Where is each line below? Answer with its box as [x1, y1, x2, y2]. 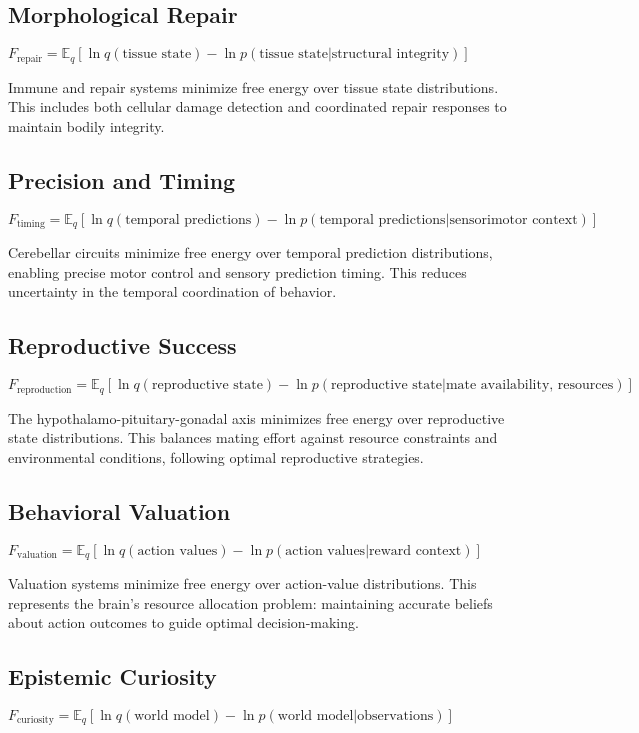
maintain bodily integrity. [8, 115, 165, 136]
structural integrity [331, 47, 450, 62]
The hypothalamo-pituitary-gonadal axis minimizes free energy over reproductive [8, 407, 505, 428]
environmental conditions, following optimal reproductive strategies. [8, 446, 424, 467]
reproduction [17, 384, 72, 395]
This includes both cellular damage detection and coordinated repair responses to [8, 96, 507, 117]
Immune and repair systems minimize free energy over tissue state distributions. [8, 76, 499, 97]
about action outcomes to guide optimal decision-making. [8, 612, 359, 633]
